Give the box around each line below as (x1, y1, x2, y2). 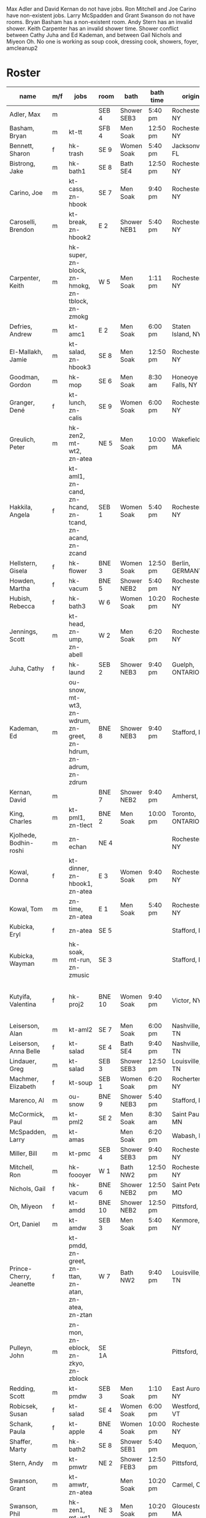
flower (68, 566, 87, 575)
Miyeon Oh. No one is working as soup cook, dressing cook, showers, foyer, (6, 38, 199, 45)
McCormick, (9, 1110, 45, 1118)
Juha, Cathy (9, 664, 44, 673)
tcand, (68, 518, 87, 526)
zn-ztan (68, 1310, 93, 1319)
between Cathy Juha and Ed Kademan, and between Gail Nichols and (6, 31, 182, 39)
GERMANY (172, 566, 204, 575)
